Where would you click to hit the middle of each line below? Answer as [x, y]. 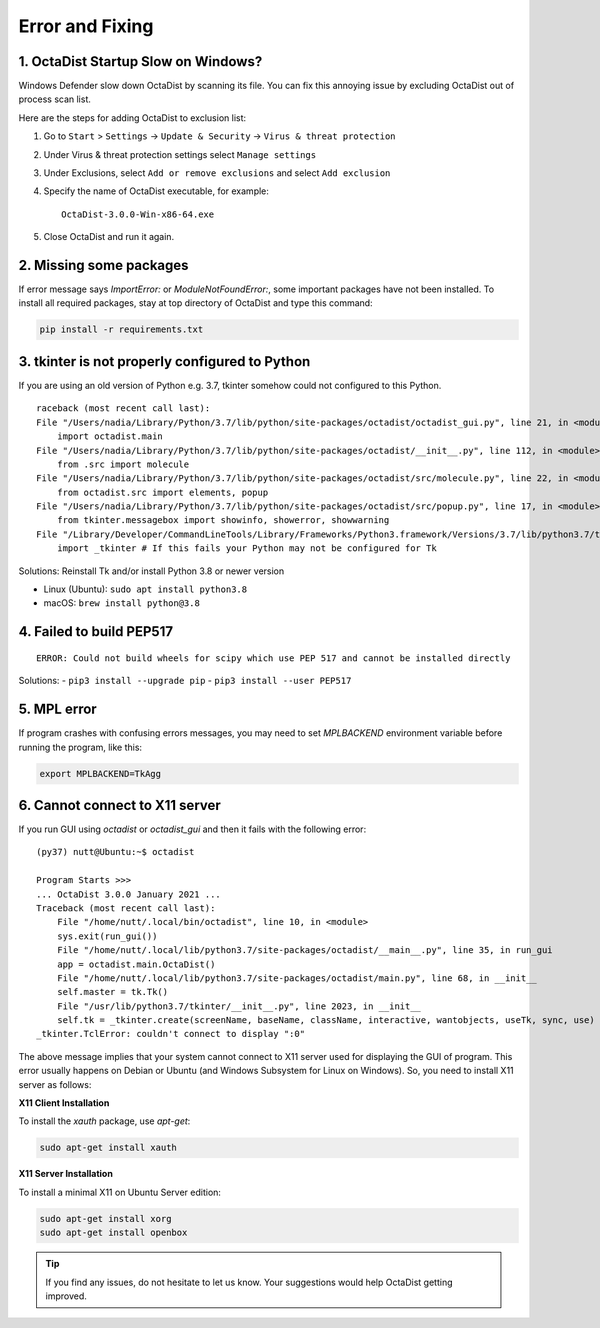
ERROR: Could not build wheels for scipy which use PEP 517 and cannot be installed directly [273, 658]
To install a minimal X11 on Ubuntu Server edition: [120, 1192]
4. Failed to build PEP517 [96, 631]
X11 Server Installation [66, 1174]
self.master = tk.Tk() [112, 992]
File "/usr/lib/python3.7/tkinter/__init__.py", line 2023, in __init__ [239, 1006]
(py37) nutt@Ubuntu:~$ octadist [115, 852]
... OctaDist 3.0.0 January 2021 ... [129, 894]
